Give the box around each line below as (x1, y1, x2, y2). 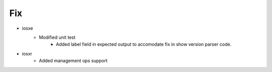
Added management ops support (39, 58, 108, 64)
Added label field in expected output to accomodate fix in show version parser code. (56, 41, 232, 47)
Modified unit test (39, 34, 76, 40)
